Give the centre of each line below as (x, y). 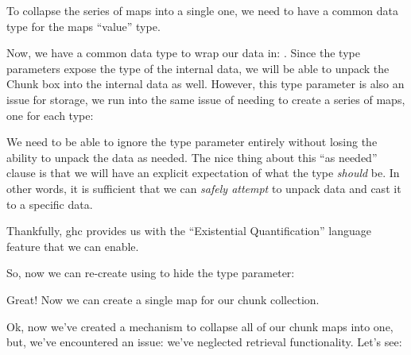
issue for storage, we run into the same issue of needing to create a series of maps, (206, 99)
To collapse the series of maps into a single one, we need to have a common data (203, 10)
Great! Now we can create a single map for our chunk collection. (163, 299)
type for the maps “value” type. (83, 26)
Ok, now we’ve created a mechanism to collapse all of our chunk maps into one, (200, 326)
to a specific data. (50, 204)
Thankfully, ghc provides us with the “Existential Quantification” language (189, 231)
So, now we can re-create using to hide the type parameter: (151, 273)
